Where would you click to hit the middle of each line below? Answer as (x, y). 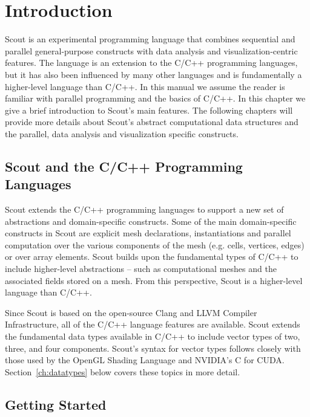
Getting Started (56, 404)
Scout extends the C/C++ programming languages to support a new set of (144, 209)
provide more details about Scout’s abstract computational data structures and (152, 122)
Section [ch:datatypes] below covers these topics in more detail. (123, 371)
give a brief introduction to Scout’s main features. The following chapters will (149, 110)
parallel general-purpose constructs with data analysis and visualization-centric (151, 50)
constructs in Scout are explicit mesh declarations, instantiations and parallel (148, 233)
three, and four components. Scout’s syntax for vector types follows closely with (153, 348)
